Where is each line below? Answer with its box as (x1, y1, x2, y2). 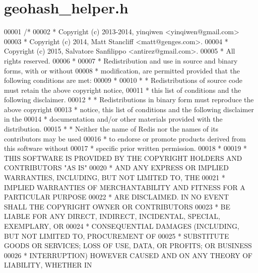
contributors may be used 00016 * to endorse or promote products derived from (4, 133, 246, 143)
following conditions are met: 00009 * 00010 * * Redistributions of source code (4, 75, 243, 85)
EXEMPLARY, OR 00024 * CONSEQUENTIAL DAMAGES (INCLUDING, (4, 221, 240, 231)
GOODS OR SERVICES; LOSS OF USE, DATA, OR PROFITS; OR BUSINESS (4, 240, 252, 251)
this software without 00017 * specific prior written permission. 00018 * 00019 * (4, 143, 247, 153)
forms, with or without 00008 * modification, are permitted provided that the (4, 65, 240, 75)
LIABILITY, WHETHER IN (4, 260, 92, 270)
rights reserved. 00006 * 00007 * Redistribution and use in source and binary (4, 55, 238, 66)
